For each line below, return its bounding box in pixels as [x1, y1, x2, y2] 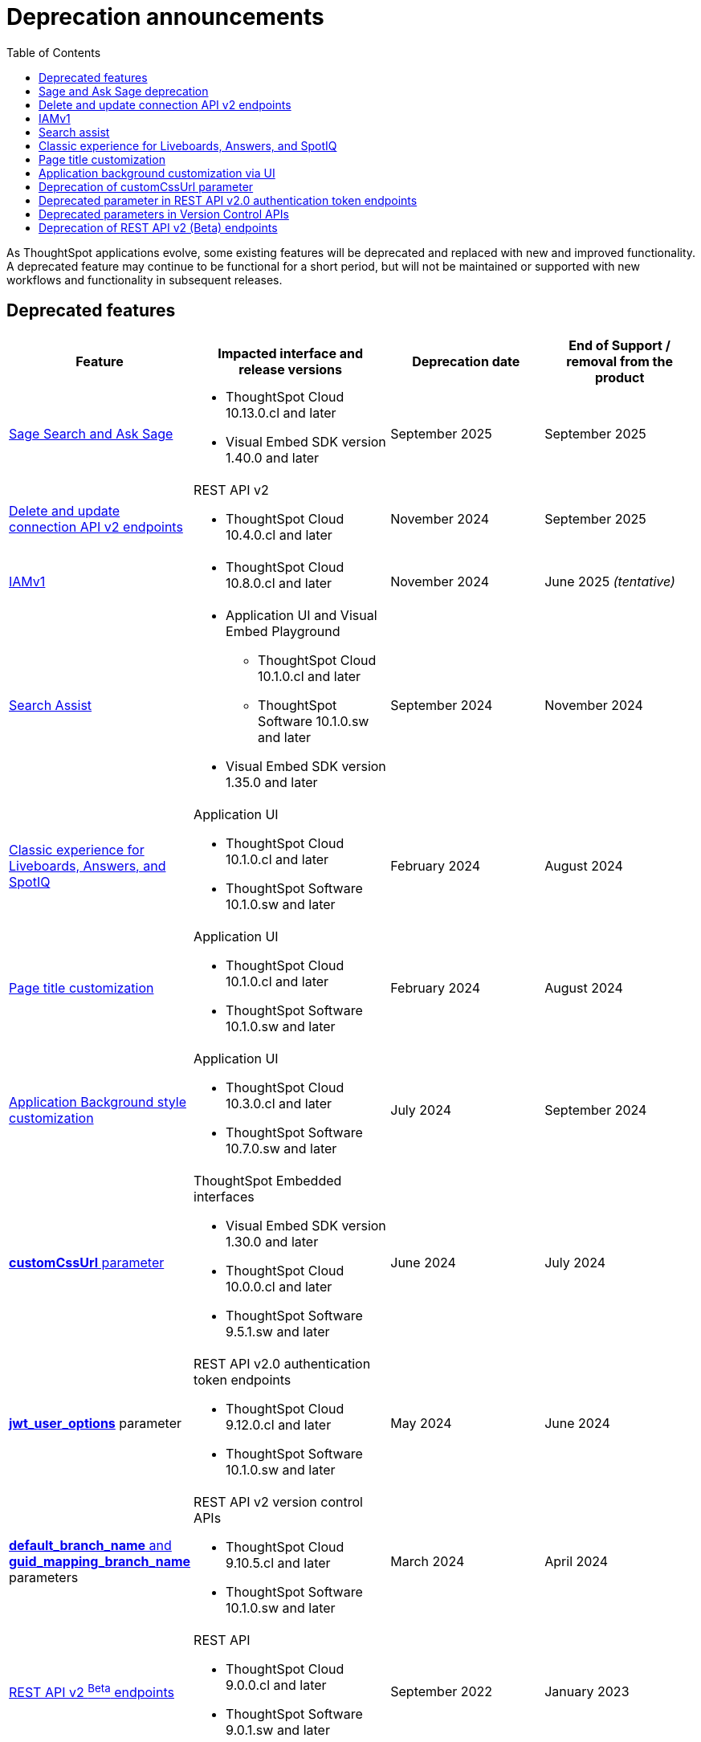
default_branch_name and [9, 1536, 172, 1553]
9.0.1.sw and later [226, 1721, 330, 1738]
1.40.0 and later [226, 449, 320, 466]
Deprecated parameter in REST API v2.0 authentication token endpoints [39, 193, 418, 207]
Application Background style [9, 1093, 186, 1110]
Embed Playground [226, 622, 340, 639]
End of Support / [569, 337, 670, 353]
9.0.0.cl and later [226, 1676, 327, 1693]
